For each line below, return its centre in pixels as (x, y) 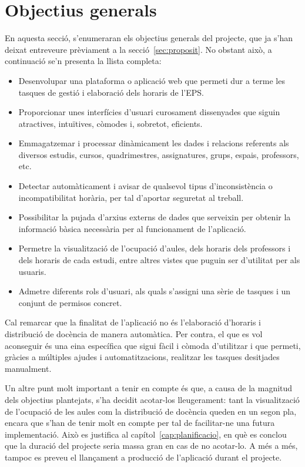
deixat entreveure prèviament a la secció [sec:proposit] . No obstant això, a (138, 49)
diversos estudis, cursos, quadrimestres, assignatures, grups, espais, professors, (159, 154)
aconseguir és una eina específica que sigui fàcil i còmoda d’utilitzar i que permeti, (153, 345)
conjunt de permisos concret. (70, 302)
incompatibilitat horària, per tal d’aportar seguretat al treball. (131, 197)
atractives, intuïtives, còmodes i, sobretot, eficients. (110, 123)
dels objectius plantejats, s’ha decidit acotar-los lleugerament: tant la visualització (152, 399)
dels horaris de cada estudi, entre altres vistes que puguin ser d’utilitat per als (159, 260)
